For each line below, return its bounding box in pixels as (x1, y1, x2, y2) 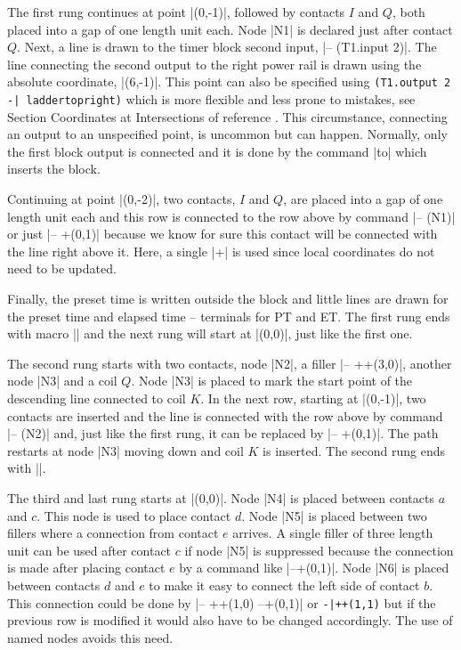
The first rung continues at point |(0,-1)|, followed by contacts (7, 3, 345, 20)
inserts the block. (7, 159, 101, 178)
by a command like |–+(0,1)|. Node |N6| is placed (179, 558, 449, 577)
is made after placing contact (7, 558, 166, 577)
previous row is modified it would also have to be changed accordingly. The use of (7, 611, 453, 630)
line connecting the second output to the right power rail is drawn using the (7, 54, 422, 73)
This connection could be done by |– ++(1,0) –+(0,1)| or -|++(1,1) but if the (7, 593, 436, 612)
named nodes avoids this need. (7, 628, 174, 646)
